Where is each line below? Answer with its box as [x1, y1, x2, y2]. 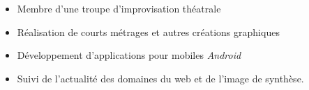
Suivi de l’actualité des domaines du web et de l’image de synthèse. [17, 71, 304, 85]
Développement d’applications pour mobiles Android [17, 48, 241, 62]
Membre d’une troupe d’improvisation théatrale [17, 1, 221, 15]
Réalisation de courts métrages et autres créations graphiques [17, 24, 280, 39]
